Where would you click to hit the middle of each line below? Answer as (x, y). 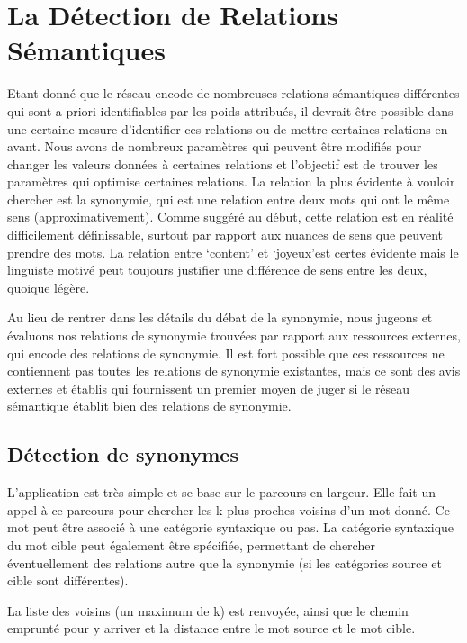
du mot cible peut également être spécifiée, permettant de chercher (191, 544)
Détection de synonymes (123, 454)
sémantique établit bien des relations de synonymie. (149, 406)
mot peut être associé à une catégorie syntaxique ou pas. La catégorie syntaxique (231, 527)
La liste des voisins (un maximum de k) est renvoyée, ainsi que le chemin (208, 610)
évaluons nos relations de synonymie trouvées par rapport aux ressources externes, (234, 335)
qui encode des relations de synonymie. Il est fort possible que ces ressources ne (226, 353)
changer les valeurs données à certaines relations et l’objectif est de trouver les (223, 163)
